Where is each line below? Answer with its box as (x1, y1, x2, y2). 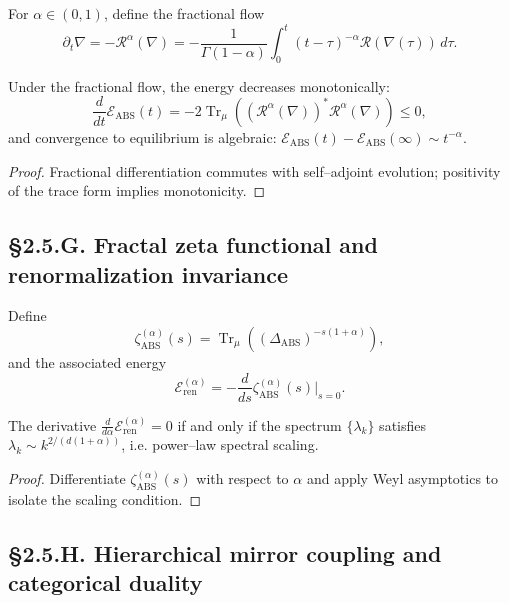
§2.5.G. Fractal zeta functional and (8, 229, 378, 260)
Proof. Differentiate (8, 468, 126, 488)
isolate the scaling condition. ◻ (8, 488, 202, 509)
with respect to (196, 468, 289, 488)
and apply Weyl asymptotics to (306, 468, 499, 488)
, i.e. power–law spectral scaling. (121, 434, 319, 455)
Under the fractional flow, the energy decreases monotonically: (8, 75, 390, 96)
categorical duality (8, 567, 203, 598)
